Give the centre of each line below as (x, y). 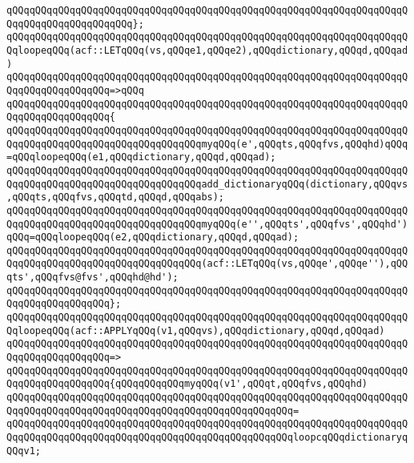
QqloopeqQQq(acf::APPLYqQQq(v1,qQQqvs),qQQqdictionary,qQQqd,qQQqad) (196, 330)
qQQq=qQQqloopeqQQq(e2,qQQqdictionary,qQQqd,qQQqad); (153, 238)
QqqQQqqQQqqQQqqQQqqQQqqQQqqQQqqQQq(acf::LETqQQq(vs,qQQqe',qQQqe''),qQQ (207, 264)
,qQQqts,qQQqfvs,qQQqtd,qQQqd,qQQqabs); (116, 197)
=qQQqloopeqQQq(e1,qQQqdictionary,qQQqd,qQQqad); (141, 157)
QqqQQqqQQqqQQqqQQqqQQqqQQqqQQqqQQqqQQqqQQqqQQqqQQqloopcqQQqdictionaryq (207, 437)
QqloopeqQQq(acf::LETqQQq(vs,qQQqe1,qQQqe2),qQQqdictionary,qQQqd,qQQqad (207, 50)
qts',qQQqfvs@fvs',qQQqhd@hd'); (92, 278)
